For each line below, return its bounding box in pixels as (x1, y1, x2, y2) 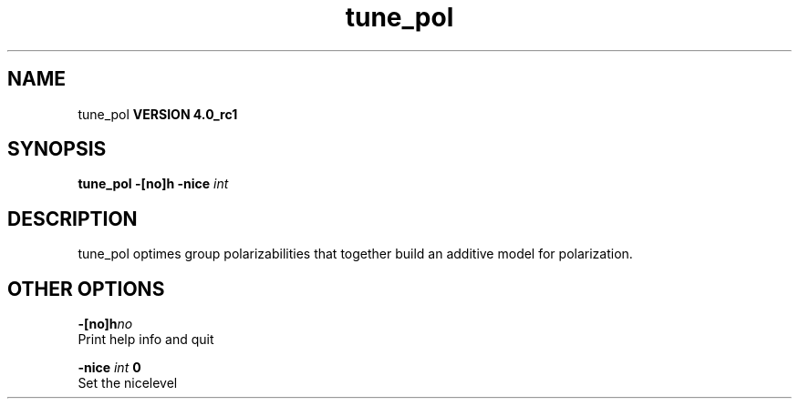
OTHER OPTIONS (7, 277, 165, 300)
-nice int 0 (78, 360, 141, 376)
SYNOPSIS (7, 137, 107, 161)
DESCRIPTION (7, 207, 138, 230)
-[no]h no (78, 316, 133, 332)
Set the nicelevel (78, 375, 178, 391)
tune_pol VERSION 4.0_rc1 (78, 106, 238, 122)
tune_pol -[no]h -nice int (78, 176, 229, 192)
